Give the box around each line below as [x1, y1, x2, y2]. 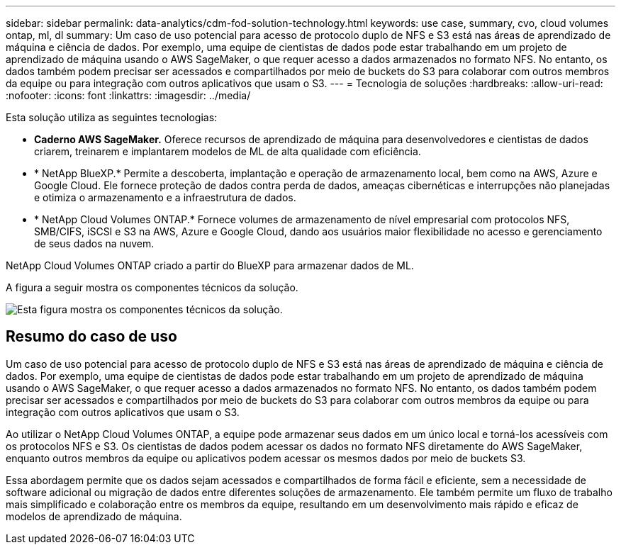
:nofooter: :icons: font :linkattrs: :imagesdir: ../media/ [6, 89, 251, 101]
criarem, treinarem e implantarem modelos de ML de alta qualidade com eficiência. [34, 145, 421, 157]
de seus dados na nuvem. [34, 237, 155, 249]
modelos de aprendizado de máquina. [6, 510, 182, 522]
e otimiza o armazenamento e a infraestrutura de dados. [34, 191, 296, 203]
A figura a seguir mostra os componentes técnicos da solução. [6, 281, 298, 293]
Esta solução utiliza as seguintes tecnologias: [6, 111, 218, 123]
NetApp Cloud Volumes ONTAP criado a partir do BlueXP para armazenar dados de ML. [6, 259, 414, 271]
